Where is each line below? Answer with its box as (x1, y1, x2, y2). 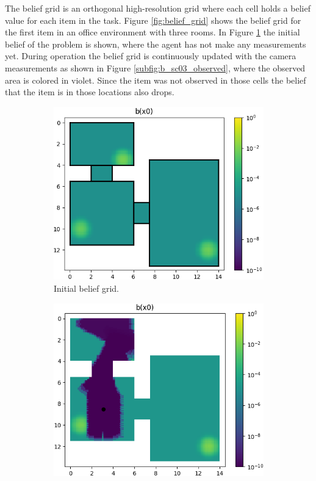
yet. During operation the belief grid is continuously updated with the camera (5, 49, 296, 62)
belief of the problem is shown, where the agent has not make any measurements (5, 37, 306, 50)
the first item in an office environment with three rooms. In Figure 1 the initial (5, 26, 300, 38)
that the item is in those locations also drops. (5, 85, 174, 98)
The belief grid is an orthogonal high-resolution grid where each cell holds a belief (5, 2, 311, 14)
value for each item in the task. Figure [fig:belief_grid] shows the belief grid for (5, 13, 301, 26)
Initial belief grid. (54, 281, 120, 294)
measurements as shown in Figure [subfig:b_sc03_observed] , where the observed (5, 61, 306, 74)
